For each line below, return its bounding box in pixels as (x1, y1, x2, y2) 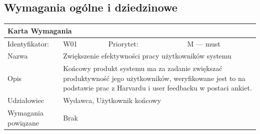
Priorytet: (108, 38, 138, 48)
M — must (187, 38, 220, 48)
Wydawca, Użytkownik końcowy (63, 95, 161, 105)
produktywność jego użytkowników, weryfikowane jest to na (63, 72, 245, 83)
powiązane (7, 117, 39, 127)
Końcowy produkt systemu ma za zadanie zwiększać (63, 63, 222, 73)
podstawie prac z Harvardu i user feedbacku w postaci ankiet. (63, 82, 252, 93)
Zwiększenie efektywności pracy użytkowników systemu (63, 50, 231, 61)
